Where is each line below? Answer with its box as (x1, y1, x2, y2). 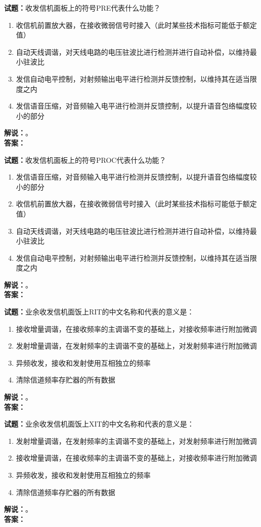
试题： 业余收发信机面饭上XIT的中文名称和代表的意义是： (4, 418, 194, 429)
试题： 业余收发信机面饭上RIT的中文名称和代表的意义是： (4, 306, 194, 317)
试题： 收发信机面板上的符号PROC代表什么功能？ (4, 154, 166, 165)
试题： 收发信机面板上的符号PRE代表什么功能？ (4, 3, 161, 13)
